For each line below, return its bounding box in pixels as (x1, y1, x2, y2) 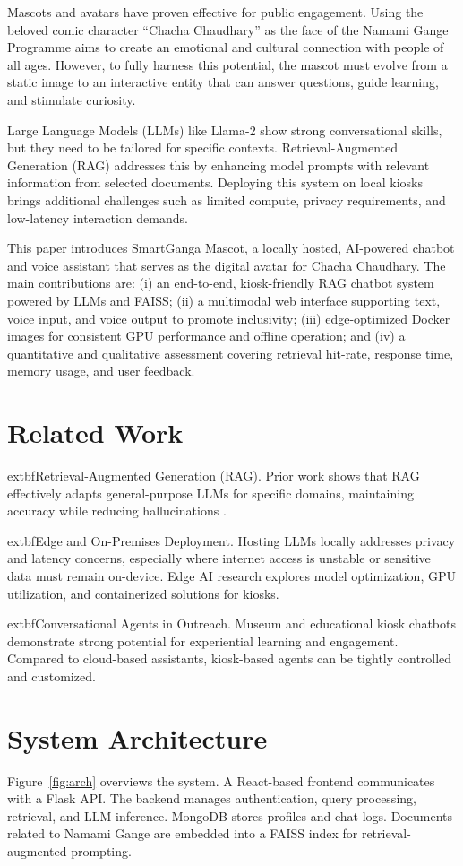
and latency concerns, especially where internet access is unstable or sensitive (7, 549, 431, 567)
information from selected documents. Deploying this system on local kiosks (7, 173, 423, 192)
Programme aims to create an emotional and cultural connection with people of (7, 38, 444, 56)
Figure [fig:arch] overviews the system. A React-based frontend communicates (7, 771, 435, 790)
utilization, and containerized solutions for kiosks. (7, 584, 279, 602)
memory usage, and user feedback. (7, 361, 195, 380)
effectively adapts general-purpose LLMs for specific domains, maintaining (7, 483, 414, 502)
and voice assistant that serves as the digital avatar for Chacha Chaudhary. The (7, 255, 446, 274)
